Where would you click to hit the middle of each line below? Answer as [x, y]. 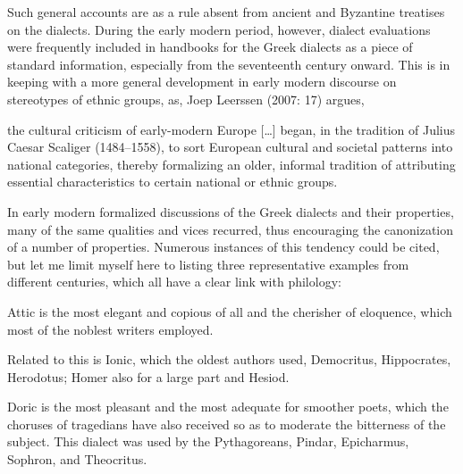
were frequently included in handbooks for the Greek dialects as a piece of [210, 47]
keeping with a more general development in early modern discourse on [202, 82]
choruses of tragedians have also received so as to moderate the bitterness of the [227, 424]
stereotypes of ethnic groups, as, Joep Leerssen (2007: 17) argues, [186, 99]
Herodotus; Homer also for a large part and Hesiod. [148, 376]
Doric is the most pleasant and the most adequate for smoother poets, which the [228, 407]
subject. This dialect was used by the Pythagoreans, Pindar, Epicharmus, [208, 441]
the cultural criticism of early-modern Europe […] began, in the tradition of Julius [231, 129]
